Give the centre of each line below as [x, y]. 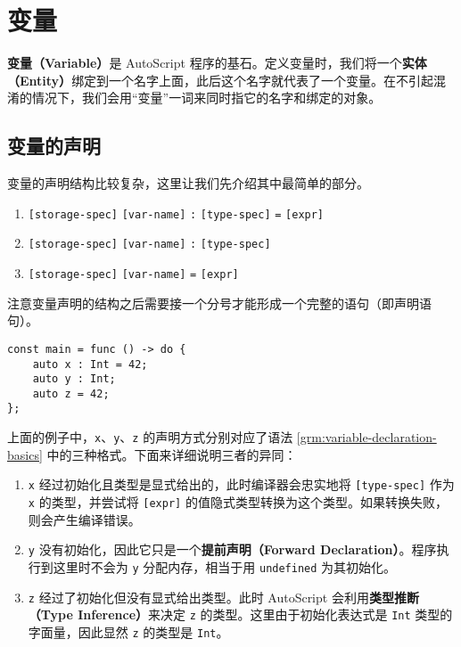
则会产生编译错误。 [84, 519]
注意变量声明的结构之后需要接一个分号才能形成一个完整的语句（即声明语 [219, 303]
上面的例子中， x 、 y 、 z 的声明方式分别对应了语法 [150, 437]
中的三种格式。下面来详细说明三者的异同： [172, 454]
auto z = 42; [71, 393]
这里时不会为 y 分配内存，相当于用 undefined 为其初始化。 [225, 566]
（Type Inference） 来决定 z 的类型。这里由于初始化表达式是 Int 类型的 [240, 614]
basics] [25, 454]
